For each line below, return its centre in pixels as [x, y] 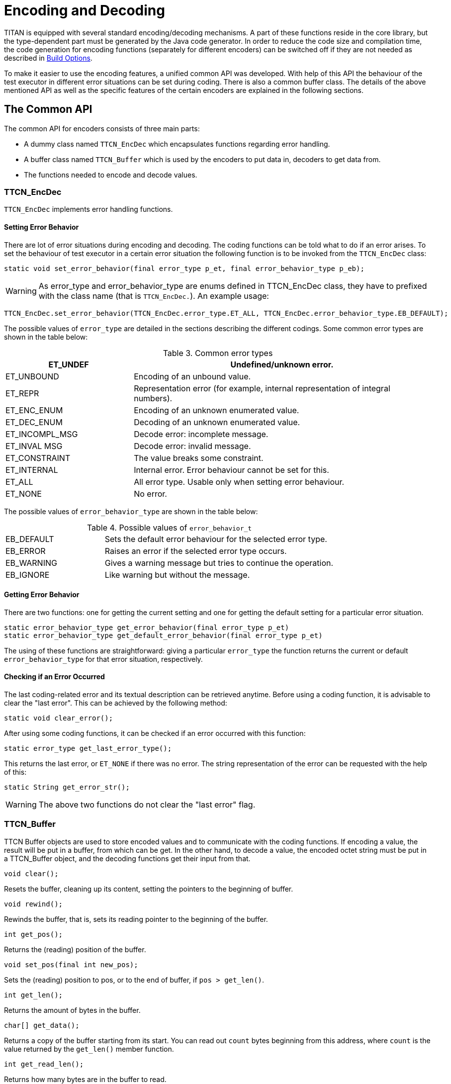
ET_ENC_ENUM [34, 410]
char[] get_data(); [42, 1025]
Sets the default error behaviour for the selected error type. [216, 539]
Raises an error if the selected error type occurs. [196, 551]
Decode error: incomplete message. [201, 434]
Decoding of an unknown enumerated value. [217, 422]
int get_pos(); [34, 934]
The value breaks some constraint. [199, 458]
